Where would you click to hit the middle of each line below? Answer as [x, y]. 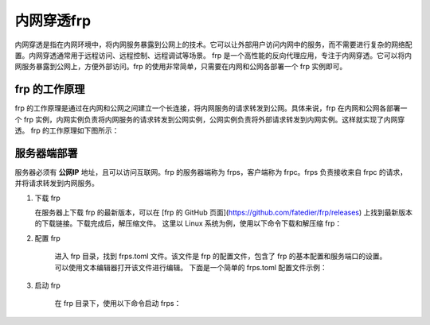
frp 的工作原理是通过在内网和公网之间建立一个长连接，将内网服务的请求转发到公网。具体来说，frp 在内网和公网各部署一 [211, 108]
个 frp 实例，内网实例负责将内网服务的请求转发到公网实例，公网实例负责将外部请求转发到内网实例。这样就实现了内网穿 [210, 119]
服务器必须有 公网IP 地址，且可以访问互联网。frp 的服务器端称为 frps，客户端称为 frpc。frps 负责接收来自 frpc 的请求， [211, 172]
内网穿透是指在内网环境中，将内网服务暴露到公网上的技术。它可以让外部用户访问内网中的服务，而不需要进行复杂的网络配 [213, 44]
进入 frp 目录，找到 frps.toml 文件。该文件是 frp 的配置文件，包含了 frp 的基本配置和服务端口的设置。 [221, 256]
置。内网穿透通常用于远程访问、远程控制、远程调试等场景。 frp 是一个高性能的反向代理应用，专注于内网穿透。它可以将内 [213, 55]
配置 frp [48, 238]
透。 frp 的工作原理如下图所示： [67, 130]
